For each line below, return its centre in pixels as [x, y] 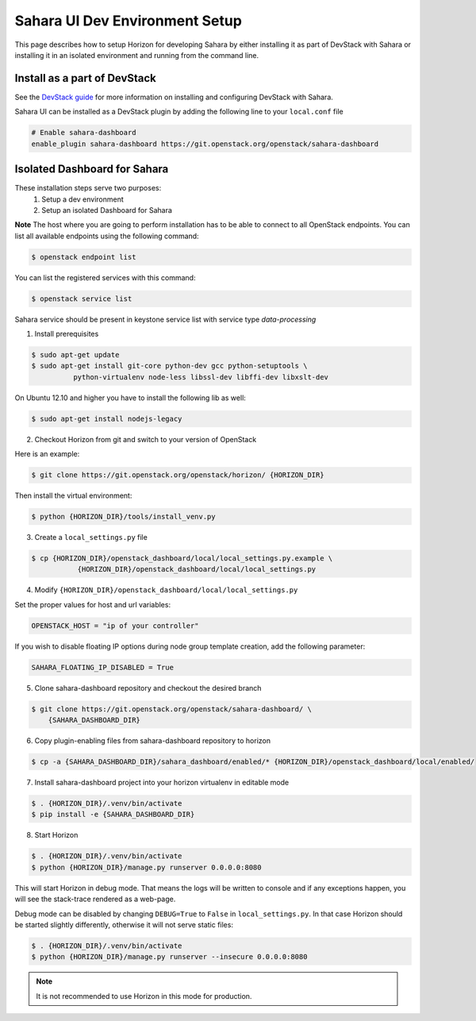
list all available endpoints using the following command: [107, 236]
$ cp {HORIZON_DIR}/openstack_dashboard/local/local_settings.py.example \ [182, 559]
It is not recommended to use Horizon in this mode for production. [144, 996]
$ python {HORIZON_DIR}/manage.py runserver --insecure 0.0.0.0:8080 [169, 957]
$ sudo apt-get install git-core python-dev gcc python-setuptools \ [169, 366]
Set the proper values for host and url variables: [92, 604]
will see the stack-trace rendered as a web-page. [95, 899]
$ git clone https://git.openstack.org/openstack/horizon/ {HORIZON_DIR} [178, 475]
